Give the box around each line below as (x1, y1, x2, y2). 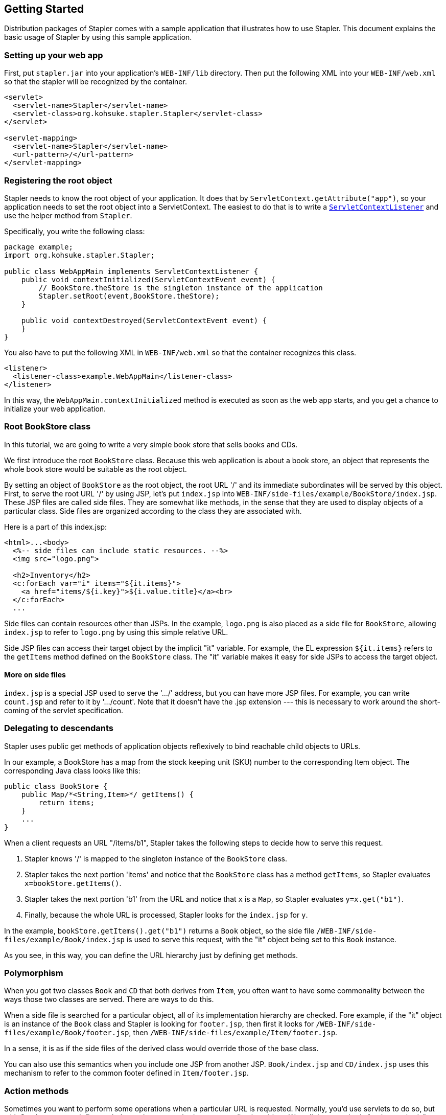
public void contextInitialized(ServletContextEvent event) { (21, 275, 276, 284)
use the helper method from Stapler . (4, 211, 132, 220)
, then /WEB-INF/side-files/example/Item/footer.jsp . (129, 1028, 338, 1037)
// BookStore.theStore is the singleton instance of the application (38, 283, 323, 292)
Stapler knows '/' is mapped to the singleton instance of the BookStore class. (25, 854, 287, 863)
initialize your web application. (4, 404, 106, 413)
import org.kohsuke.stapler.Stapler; (4, 251, 155, 259)
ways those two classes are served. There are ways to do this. (4, 995, 214, 1004)
